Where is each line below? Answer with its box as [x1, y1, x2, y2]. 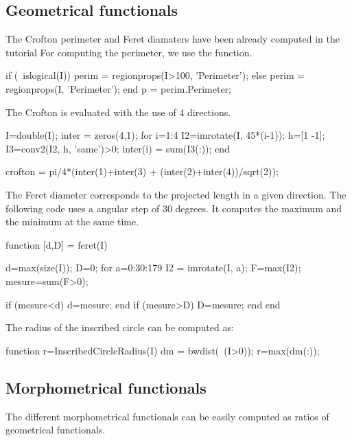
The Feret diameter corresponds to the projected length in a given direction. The [5, 187, 347, 201]
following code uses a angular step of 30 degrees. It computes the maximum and [5, 201, 342, 215]
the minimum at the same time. [5, 214, 139, 229]
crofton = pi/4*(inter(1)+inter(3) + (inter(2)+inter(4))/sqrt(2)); [5, 164, 279, 179]
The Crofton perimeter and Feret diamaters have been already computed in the [5, 32, 340, 46]
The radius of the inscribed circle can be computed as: [5, 320, 234, 335]
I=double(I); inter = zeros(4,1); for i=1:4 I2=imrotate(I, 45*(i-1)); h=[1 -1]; [5, 128, 325, 142]
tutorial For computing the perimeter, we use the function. [5, 45, 253, 59]
